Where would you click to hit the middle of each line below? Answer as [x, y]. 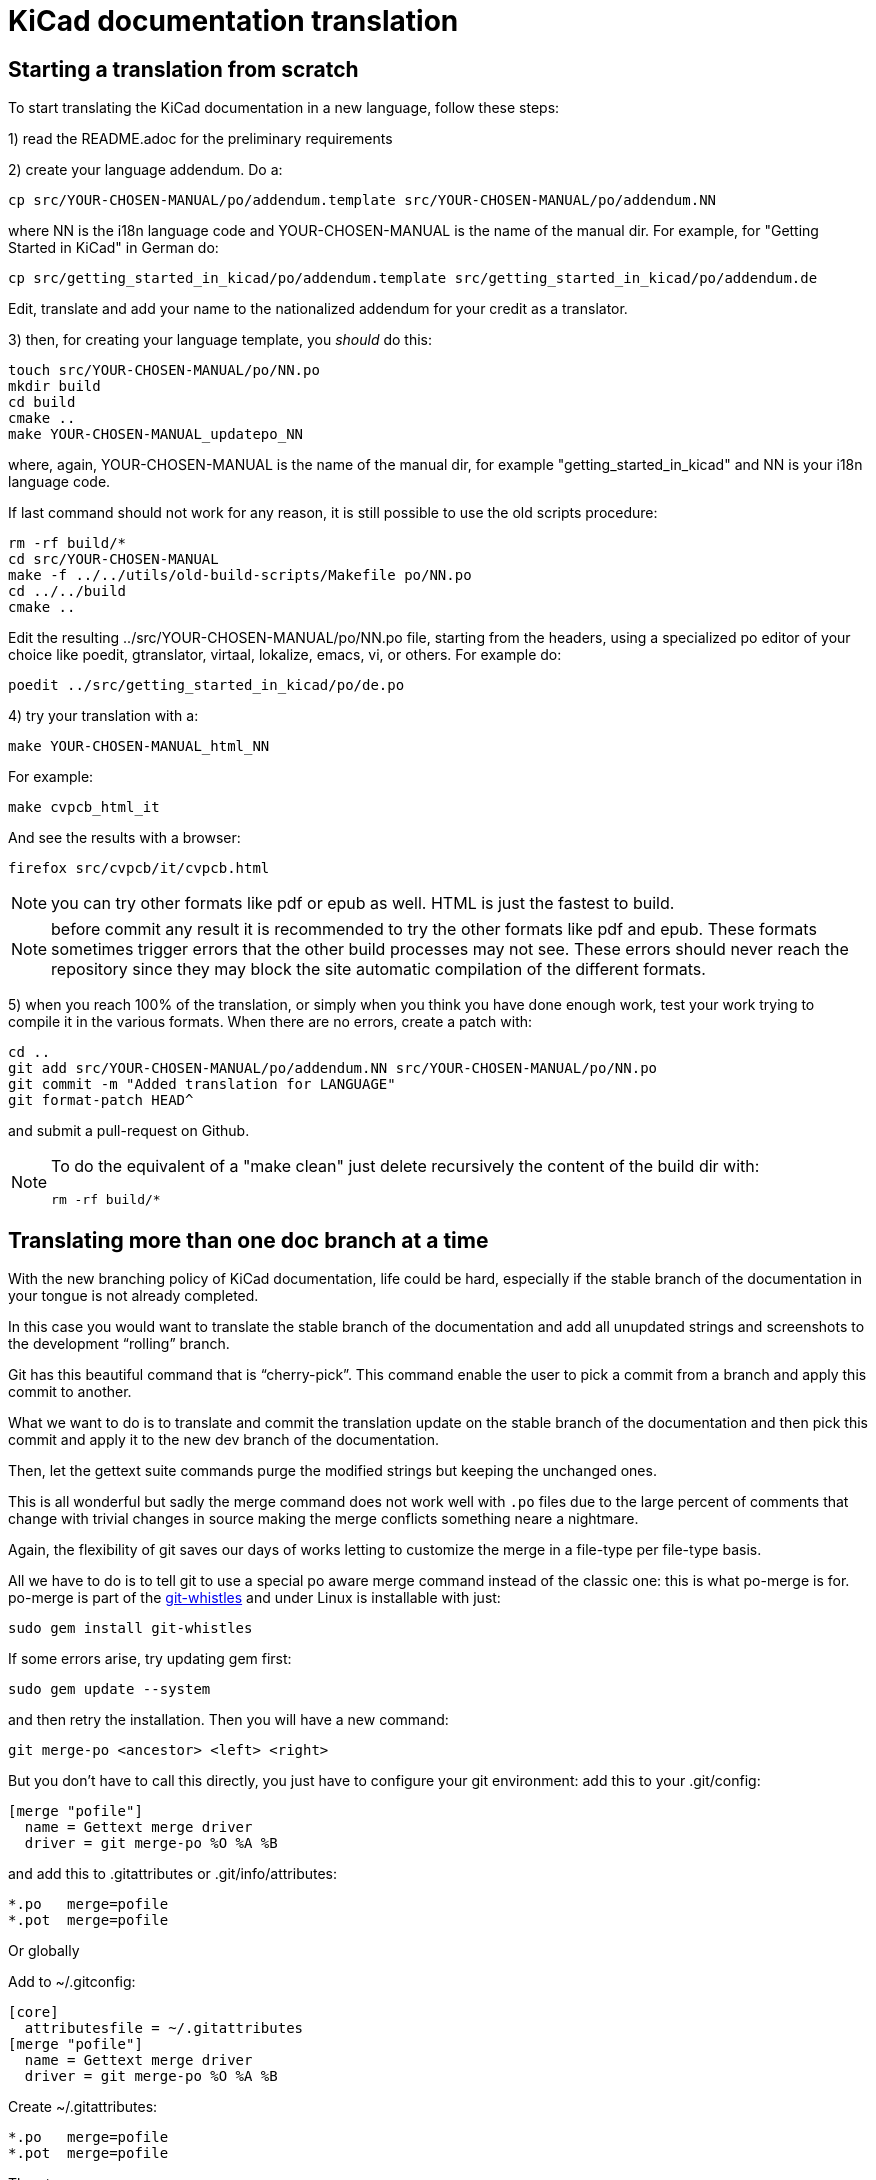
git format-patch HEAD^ [101, 1100]
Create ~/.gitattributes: [83, 2107]
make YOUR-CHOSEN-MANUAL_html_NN [139, 746]
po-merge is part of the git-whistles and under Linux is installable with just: [254, 1598]
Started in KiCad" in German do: [113, 248]
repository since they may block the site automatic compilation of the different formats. [378, 969]
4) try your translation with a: [103, 716]
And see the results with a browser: [124, 838]
